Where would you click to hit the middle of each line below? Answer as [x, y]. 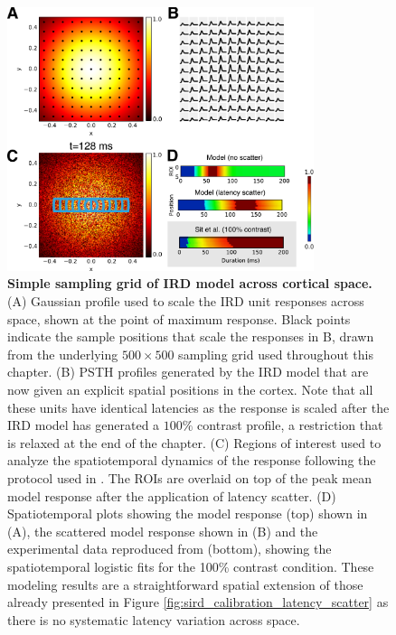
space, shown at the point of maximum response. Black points [179, 318]
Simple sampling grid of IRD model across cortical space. [190, 283]
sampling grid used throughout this [276, 354]
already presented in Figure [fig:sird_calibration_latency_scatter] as [198, 602]
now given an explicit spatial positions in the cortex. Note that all [190, 389]
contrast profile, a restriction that [290, 425]
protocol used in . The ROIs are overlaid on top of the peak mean [189, 477]
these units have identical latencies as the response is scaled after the [198, 407]
